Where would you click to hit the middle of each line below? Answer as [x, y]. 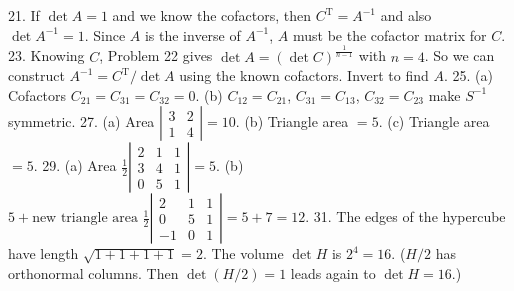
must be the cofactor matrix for [389, 34]
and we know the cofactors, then [212, 15]
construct [36, 75]
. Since [105, 34]
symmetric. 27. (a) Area [81, 121]
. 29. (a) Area [75, 165]
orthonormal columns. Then [93, 272]
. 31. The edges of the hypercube [405, 216]
